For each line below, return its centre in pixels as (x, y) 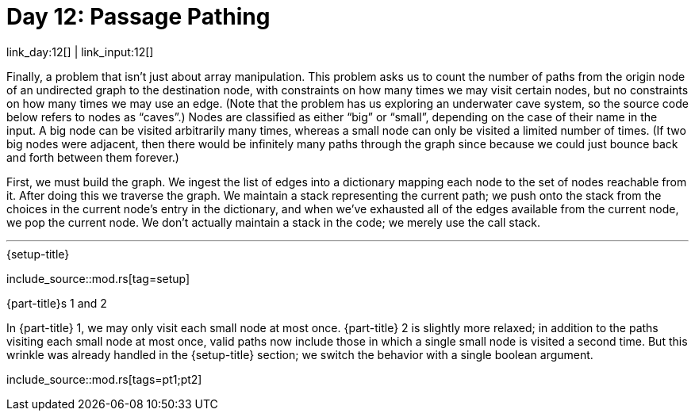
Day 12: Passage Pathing (138, 17)
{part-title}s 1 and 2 (57, 303)
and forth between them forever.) (93, 157)
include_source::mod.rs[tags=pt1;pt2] (104, 379)
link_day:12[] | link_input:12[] (80, 52)
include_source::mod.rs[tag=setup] (98, 278)
